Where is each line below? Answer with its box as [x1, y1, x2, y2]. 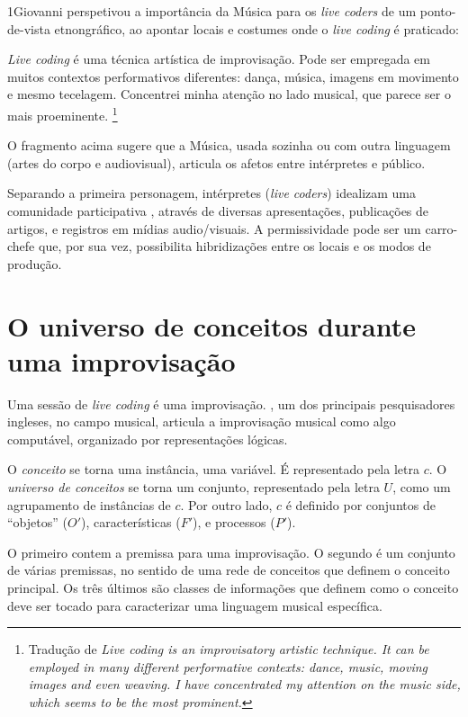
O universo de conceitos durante [7, 307, 416, 344]
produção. [7, 254, 62, 273]
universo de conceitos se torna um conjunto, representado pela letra [7, 478, 380, 497]
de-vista [7, 19, 50, 38]
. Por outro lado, [180, 495, 273, 514]
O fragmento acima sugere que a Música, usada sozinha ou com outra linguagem [7, 136, 451, 155]
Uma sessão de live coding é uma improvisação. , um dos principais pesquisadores [7, 394, 455, 413]
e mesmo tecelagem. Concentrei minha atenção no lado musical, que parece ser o [7, 85, 451, 103]
